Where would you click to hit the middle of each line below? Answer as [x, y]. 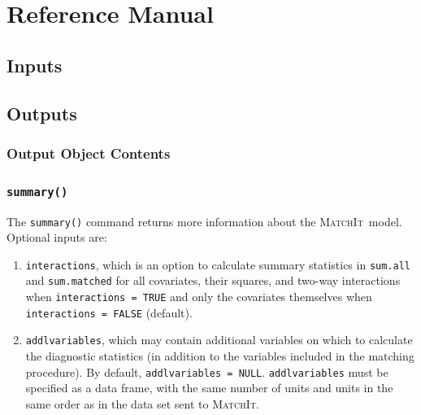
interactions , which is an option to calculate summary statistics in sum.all [218, 264]
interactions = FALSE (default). [109, 312]
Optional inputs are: [57, 237]
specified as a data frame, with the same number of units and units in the [209, 388]
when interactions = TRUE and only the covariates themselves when [199, 297]
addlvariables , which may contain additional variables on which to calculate [219, 340]
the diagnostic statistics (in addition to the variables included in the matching [220, 356]
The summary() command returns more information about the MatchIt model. [204, 221]
